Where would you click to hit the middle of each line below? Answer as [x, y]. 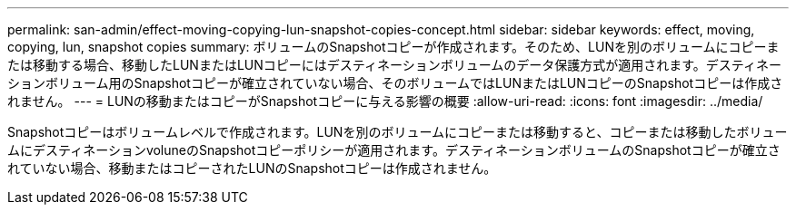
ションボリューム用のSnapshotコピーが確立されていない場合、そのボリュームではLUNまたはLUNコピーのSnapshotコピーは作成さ [395, 83]
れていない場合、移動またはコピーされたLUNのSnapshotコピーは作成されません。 [252, 168]
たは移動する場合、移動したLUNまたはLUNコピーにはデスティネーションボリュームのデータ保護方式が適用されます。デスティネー [394, 65]
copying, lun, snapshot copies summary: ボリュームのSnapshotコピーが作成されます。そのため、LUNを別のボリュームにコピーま [393, 47]
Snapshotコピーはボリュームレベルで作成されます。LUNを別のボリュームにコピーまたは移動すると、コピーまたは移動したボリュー [398, 132]
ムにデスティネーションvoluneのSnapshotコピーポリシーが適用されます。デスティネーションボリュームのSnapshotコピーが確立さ [394, 150]
